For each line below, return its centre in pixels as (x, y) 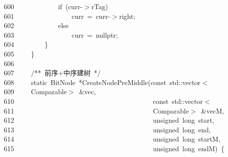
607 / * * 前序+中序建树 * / (52, 73)
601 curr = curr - (57, 16)
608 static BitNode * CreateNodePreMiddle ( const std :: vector (102, 82)
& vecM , (213, 110)
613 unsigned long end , (107, 129)
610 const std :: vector (103, 101)
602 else (36, 25)
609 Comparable (35, 92)
